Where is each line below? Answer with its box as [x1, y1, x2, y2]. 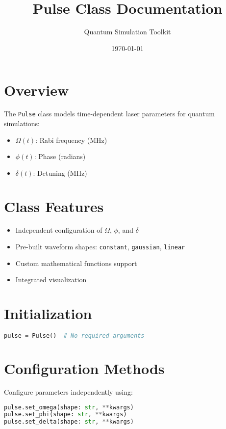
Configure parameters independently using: [4, 386, 133, 397]
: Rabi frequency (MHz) [35, 134, 107, 145]
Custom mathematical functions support [15, 258, 137, 268]
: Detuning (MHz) [33, 167, 87, 178]
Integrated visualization [15, 274, 87, 285]
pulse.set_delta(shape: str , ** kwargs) [4, 418, 134, 426]
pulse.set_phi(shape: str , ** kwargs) [4, 411, 127, 418]
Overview [4, 80, 69, 100]
